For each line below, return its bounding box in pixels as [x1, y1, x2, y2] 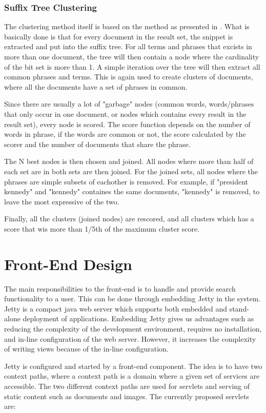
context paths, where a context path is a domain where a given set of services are [4, 370, 260, 381]
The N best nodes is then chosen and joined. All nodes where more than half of [4, 156, 254, 167]
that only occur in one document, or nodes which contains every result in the [4, 108, 247, 119]
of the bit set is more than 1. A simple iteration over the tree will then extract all [4, 61, 260, 72]
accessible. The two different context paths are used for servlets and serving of [4, 380, 250, 391]
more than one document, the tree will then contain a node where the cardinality [4, 51, 259, 61]
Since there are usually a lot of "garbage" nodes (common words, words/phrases [4, 98, 254, 109]
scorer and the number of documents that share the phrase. [4, 138, 191, 149]
